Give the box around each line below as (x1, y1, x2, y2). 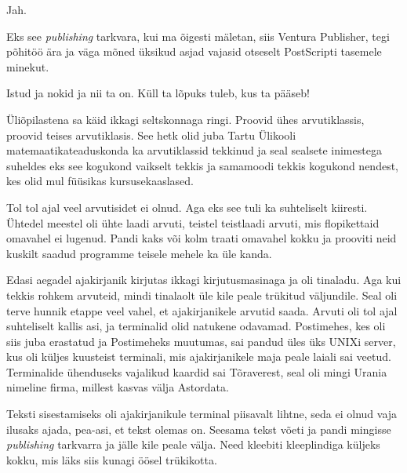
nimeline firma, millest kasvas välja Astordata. (6, 379, 229, 395)
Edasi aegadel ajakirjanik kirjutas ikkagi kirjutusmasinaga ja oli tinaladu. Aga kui (6, 271, 402, 288)
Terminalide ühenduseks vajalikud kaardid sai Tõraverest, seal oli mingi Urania (6, 363, 387, 380)
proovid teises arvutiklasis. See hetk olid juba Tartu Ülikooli (6, 126, 296, 143)
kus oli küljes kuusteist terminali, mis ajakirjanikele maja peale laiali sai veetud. (6, 348, 391, 365)
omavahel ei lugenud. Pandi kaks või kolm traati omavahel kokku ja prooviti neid (6, 230, 397, 246)
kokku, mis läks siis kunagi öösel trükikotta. (6, 451, 217, 468)
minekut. (6, 58, 49, 75)
